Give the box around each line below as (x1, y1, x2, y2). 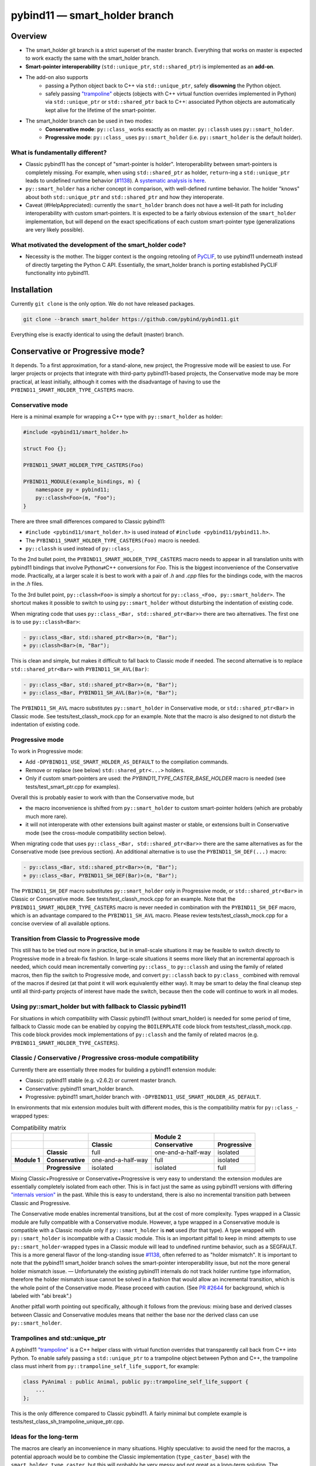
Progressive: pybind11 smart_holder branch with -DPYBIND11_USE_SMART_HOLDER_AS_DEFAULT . (25, 1094, 262, 1100)
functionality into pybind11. (25, 270, 90, 277)
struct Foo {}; (23, 446, 67, 452)
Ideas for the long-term (11, 1433, 78, 1441)
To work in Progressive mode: (11, 748, 83, 755)
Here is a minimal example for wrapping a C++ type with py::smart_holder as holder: (11, 413, 223, 420)
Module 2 (154, 1132, 181, 1141)
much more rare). (25, 813, 67, 820)
